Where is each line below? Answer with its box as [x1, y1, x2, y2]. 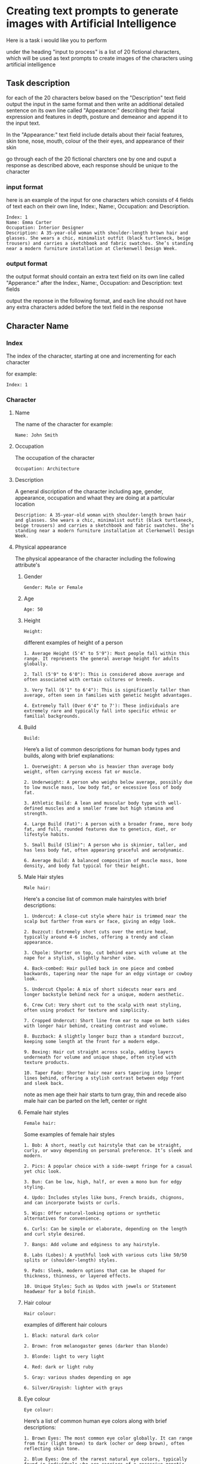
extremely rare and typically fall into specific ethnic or [23, 708, 177, 714]
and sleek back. [23, 1081, 64, 1087]
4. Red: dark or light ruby [23, 1364, 94, 1370]
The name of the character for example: [14, 421, 113, 428]
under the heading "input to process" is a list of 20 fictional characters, [6, 48, 181, 55]
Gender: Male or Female [23, 585, 84, 590]
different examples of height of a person [23, 639, 124, 646]
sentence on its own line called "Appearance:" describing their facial [6, 106, 175, 114]
